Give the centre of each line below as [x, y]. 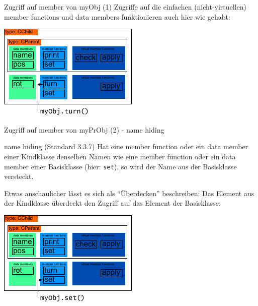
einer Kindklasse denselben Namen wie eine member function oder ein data [120, 156]
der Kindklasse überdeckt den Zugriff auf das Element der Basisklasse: [112, 203]
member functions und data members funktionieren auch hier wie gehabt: [117, 16]
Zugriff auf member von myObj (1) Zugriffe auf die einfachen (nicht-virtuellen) [125, 7]
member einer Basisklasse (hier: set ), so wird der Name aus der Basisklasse [120, 166]
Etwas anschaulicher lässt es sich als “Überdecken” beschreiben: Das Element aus [129, 193]
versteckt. [19, 176]
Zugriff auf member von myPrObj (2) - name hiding [84, 129]
